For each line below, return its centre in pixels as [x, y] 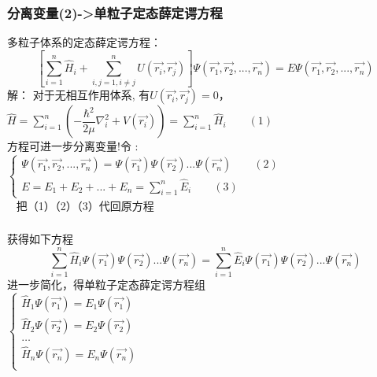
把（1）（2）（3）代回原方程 [85, 205]
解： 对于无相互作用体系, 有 [79, 95]
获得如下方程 [40, 239]
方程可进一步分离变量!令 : [73, 146]
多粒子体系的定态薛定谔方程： [84, 42]
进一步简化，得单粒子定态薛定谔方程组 [106, 284]
